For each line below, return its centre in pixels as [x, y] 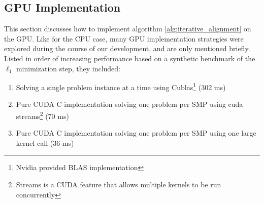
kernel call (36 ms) [45, 143]
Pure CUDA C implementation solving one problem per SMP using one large [136, 133]
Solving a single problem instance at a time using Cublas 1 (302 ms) [121, 86]
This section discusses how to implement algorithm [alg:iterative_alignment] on [128, 29]
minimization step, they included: [68, 68]
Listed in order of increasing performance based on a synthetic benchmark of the [130, 58]
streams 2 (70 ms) [42, 115]
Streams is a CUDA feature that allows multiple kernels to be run [119, 185]
